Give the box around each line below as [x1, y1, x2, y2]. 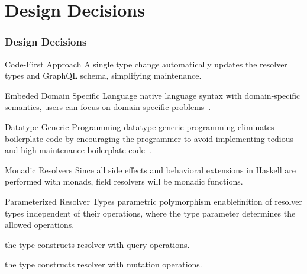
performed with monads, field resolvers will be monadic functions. [5, 175, 243, 188]
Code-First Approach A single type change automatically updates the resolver [5, 57, 287, 70]
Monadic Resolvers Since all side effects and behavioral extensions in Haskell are [5, 163, 296, 176]
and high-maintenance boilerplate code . [5, 144, 151, 156]
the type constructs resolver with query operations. [5, 238, 190, 250]
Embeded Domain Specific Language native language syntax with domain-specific [5, 89, 300, 101]
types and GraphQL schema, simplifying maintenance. [5, 69, 202, 82]
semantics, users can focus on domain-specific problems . [5, 101, 211, 113]
